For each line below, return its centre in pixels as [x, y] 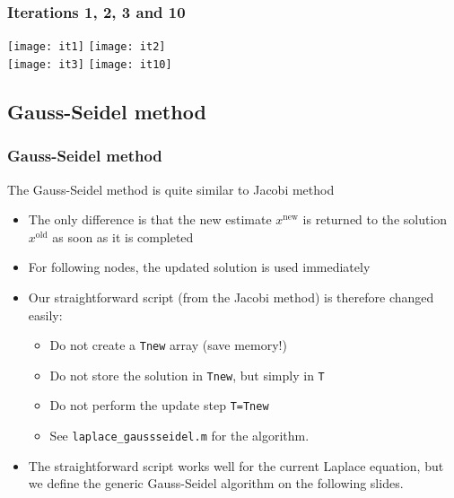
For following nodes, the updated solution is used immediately [199, 267]
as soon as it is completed [123, 236]
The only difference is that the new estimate [150, 219]
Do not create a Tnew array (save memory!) [168, 345]
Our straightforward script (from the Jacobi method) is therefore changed [231, 297]
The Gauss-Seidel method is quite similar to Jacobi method [171, 189]
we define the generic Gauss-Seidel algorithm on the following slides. [216, 483]
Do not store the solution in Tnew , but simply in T [187, 375]
